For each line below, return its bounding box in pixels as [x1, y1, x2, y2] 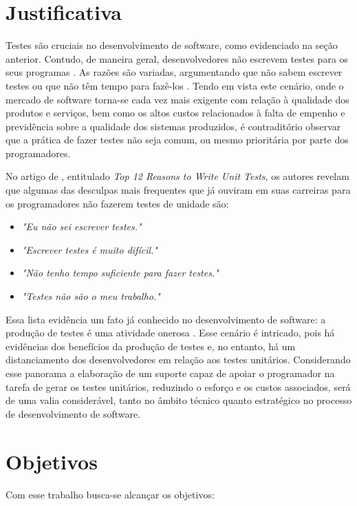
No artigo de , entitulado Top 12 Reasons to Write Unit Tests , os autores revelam [6, 169, 349, 183]
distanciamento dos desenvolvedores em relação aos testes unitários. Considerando [6, 352, 351, 367]
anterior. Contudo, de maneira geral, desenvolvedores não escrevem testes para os [6, 51, 349, 65]
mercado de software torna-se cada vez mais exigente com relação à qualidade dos [6, 92, 349, 106]
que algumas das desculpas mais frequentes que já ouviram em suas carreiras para [6, 183, 351, 197]
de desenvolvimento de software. [6, 406, 141, 421]
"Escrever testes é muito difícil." [21, 242, 158, 256]
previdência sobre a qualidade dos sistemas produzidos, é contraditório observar [6, 119, 341, 133]
